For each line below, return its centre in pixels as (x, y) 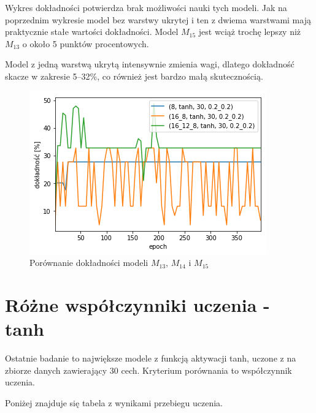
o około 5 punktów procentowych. (86, 43)
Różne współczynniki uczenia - (137, 304)
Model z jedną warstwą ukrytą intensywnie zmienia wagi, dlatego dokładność (150, 64)
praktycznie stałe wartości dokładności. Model (92, 32)
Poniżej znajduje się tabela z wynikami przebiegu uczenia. (114, 402)
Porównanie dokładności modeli (89, 263)
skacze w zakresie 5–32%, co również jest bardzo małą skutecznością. (134, 76)
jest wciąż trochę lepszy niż (250, 32)
